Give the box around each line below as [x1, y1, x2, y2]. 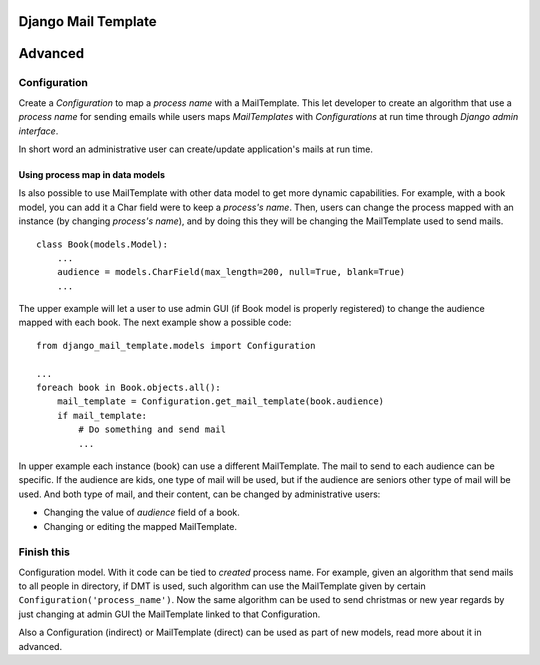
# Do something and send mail [78, 424, 227, 435]
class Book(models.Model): [36, 238, 169, 250]
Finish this [18, 545, 70, 559]
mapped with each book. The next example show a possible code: [18, 316, 292, 329]
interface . [18, 125, 59, 137]
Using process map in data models [18, 168, 165, 180]
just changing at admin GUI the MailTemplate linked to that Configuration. [18, 608, 321, 620]
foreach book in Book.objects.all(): [36, 382, 222, 394]
